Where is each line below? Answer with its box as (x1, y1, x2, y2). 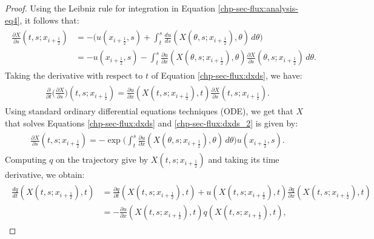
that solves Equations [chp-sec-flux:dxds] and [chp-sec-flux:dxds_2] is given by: (5, 116, 298, 129)
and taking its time (208, 153, 279, 166)
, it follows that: (19, 13, 79, 26)
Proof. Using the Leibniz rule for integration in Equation (5, 2, 216, 14)
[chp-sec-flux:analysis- (218, 2, 298, 14)
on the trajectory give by (56, 153, 149, 166)
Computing (5, 153, 47, 166)
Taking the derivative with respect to (5, 69, 143, 82)
